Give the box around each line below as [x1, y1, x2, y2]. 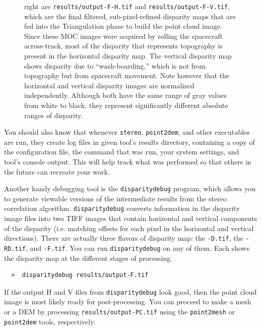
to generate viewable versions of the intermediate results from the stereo [4, 193, 227, 203]
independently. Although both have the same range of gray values [24, 90, 227, 100]
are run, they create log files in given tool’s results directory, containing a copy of [4, 136, 255, 147]
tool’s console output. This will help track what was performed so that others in [4, 156, 251, 167]
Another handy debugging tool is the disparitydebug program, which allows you [4, 183, 256, 194]
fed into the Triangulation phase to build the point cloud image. [24, 21, 222, 31]
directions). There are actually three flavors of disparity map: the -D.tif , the [4, 233, 243, 243]
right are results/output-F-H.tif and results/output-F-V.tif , [24, 1, 230, 11]
